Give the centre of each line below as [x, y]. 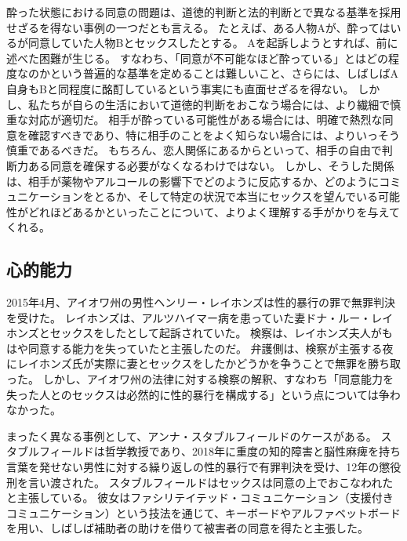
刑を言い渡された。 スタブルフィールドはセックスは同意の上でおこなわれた [200, 482]
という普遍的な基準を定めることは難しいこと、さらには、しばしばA [224, 73]
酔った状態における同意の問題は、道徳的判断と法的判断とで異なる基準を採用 [204, 12]
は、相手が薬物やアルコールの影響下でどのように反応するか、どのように [193, 181]
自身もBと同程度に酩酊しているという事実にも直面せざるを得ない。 [180, 88]
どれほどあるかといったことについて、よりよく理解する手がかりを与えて [214, 211]
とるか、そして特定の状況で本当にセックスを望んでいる [236, 196]
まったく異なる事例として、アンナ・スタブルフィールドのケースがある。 [192, 436]
